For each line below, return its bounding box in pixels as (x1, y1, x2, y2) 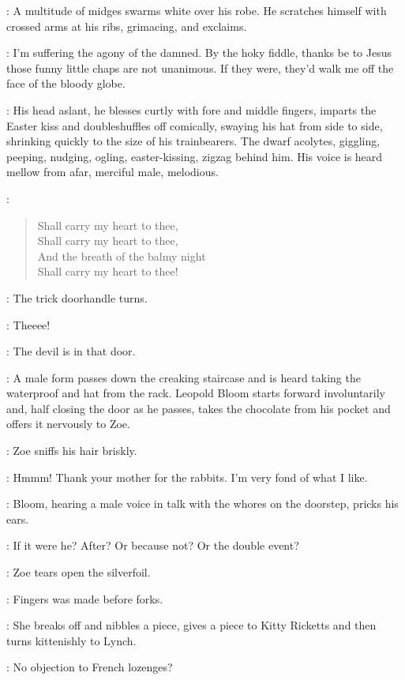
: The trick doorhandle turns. (6, 289, 148, 306)
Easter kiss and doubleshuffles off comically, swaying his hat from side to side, (6, 117, 383, 133)
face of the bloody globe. (6, 75, 126, 92)
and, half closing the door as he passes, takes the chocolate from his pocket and (6, 400, 391, 416)
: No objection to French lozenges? (6, 659, 173, 675)
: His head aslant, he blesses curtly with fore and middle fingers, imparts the (6, 101, 377, 118)
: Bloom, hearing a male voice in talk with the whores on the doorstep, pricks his (6, 495, 399, 512)
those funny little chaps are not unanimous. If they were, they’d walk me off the (6, 59, 394, 76)
